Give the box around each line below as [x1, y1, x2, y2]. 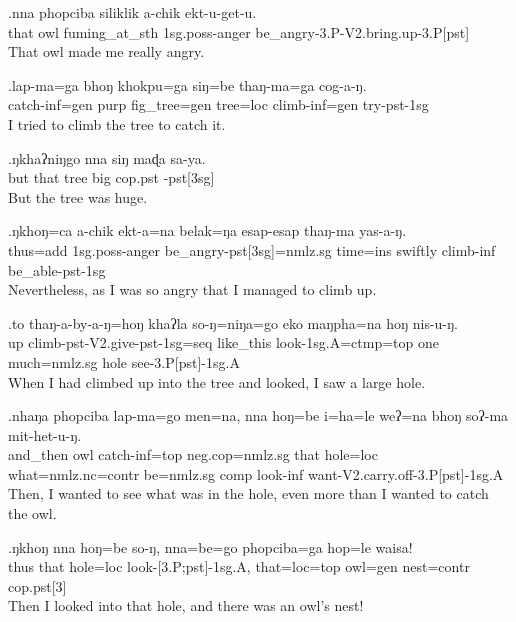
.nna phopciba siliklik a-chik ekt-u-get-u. [8, 2, 257, 22]
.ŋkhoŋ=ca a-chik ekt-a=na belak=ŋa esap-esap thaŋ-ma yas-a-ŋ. [8, 220, 407, 241]
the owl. [8, 503, 57, 524]
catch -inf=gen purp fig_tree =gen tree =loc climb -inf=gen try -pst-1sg [8, 94, 429, 115]
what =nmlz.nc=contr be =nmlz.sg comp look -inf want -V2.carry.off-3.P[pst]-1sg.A [8, 463, 504, 484]
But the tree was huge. [8, 186, 148, 207]
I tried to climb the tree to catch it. [8, 113, 226, 134]
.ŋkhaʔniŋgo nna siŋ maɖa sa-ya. [8, 147, 206, 168]
